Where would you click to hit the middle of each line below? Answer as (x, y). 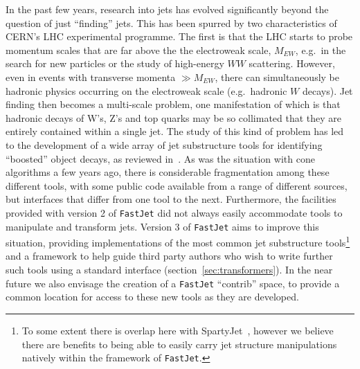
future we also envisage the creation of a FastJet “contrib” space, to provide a (173, 283)
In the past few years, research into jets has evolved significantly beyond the (167, 9)
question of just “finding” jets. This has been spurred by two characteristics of (171, 22)
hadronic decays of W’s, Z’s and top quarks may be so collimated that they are (174, 117)
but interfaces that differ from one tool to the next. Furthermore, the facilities (171, 199)
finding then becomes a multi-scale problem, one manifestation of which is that (173, 104)
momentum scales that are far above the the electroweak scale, (138, 49)
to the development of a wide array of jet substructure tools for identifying (164, 144)
